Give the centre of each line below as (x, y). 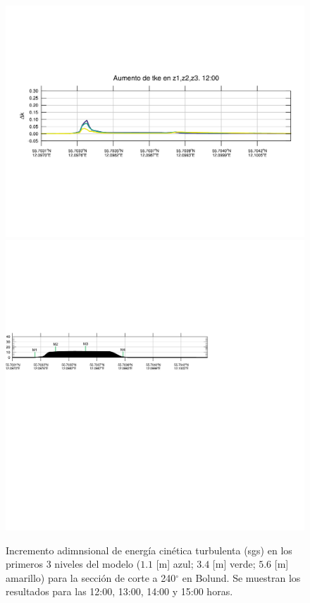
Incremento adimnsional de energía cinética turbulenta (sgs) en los (149, 550)
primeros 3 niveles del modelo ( (73, 564)
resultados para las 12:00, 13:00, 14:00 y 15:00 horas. (119, 591)
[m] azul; (175, 564)
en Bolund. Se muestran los (241, 577)
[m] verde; (234, 564)
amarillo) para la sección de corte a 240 (91, 577)
